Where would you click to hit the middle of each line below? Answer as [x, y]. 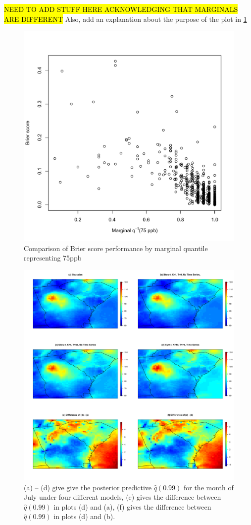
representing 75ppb [53, 258]
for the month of [208, 487]
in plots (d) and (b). [84, 516]
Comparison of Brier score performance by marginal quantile [116, 248]
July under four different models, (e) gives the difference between [123, 497]
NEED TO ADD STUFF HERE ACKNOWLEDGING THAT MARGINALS [121, 9]
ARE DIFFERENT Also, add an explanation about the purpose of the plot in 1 [125, 19]
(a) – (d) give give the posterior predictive [88, 487]
